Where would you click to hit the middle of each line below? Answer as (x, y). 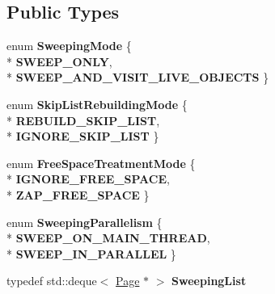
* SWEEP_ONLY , (59, 61)
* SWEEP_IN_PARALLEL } (91, 253)
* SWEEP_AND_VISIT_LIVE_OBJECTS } (138, 77)
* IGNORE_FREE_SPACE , (88, 179)
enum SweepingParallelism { (85, 222)
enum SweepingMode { (69, 46)
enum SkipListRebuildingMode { (97, 104)
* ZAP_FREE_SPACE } (78, 194)
